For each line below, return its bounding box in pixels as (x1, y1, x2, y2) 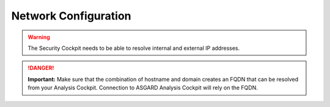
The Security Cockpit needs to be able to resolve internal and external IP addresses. (28, 44, 240, 52)
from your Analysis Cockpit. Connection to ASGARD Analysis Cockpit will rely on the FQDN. (28, 84, 258, 91)
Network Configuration (11, 9, 131, 22)
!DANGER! (28, 64, 54, 72)
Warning (28, 33, 50, 41)
